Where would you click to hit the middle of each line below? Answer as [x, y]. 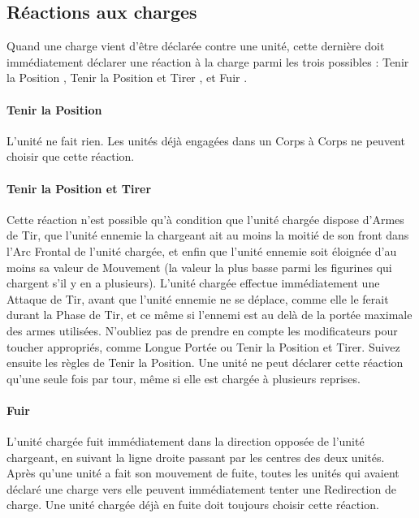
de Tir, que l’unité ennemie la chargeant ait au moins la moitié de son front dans [208, 235]
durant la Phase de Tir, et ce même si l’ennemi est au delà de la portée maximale [209, 315]
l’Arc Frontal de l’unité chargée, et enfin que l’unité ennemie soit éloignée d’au [202, 250]
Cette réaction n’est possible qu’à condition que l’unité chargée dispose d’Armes [205, 219]
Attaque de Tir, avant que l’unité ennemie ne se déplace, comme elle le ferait [198, 298]
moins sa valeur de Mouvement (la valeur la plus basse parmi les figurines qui [199, 267]
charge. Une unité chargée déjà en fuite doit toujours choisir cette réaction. [193, 505]
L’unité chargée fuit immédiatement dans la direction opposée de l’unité [186, 441]
